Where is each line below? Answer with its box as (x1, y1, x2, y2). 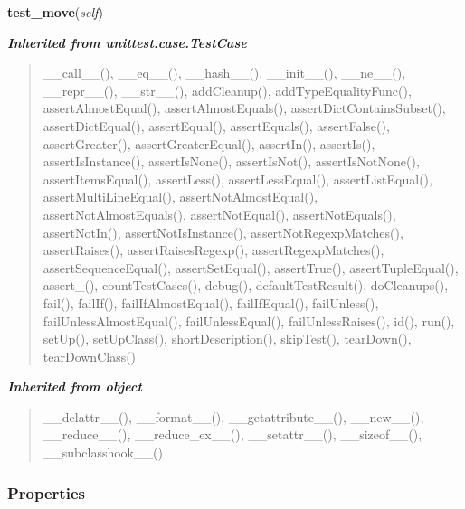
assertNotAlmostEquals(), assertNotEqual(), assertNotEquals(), (43, 204, 396, 223)
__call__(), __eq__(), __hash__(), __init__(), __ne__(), (43, 63, 406, 82)
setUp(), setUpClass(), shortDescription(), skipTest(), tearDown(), (43, 329, 412, 348)
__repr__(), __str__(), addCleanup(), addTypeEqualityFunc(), (43, 80, 412, 99)
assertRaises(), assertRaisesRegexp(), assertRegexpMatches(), (43, 240, 384, 259)
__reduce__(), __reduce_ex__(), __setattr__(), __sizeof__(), (43, 425, 422, 444)
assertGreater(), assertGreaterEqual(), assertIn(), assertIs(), (43, 134, 375, 153)
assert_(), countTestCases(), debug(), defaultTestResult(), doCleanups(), (43, 276, 449, 295)
